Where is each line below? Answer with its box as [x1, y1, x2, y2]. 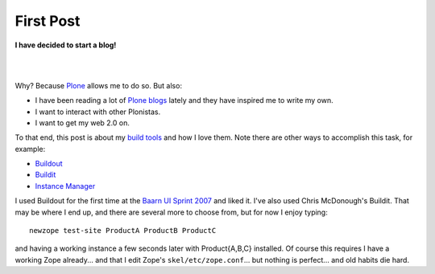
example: [14, 144, 46, 153]
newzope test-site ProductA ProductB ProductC [29, 226, 217, 235]
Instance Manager [35, 181, 96, 190]
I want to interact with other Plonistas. [35, 107, 161, 117]
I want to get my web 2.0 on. [35, 117, 130, 128]
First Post [14, 12, 81, 30]
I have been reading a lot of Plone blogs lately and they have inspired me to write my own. [35, 96, 333, 105]
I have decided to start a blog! [14, 40, 117, 50]
